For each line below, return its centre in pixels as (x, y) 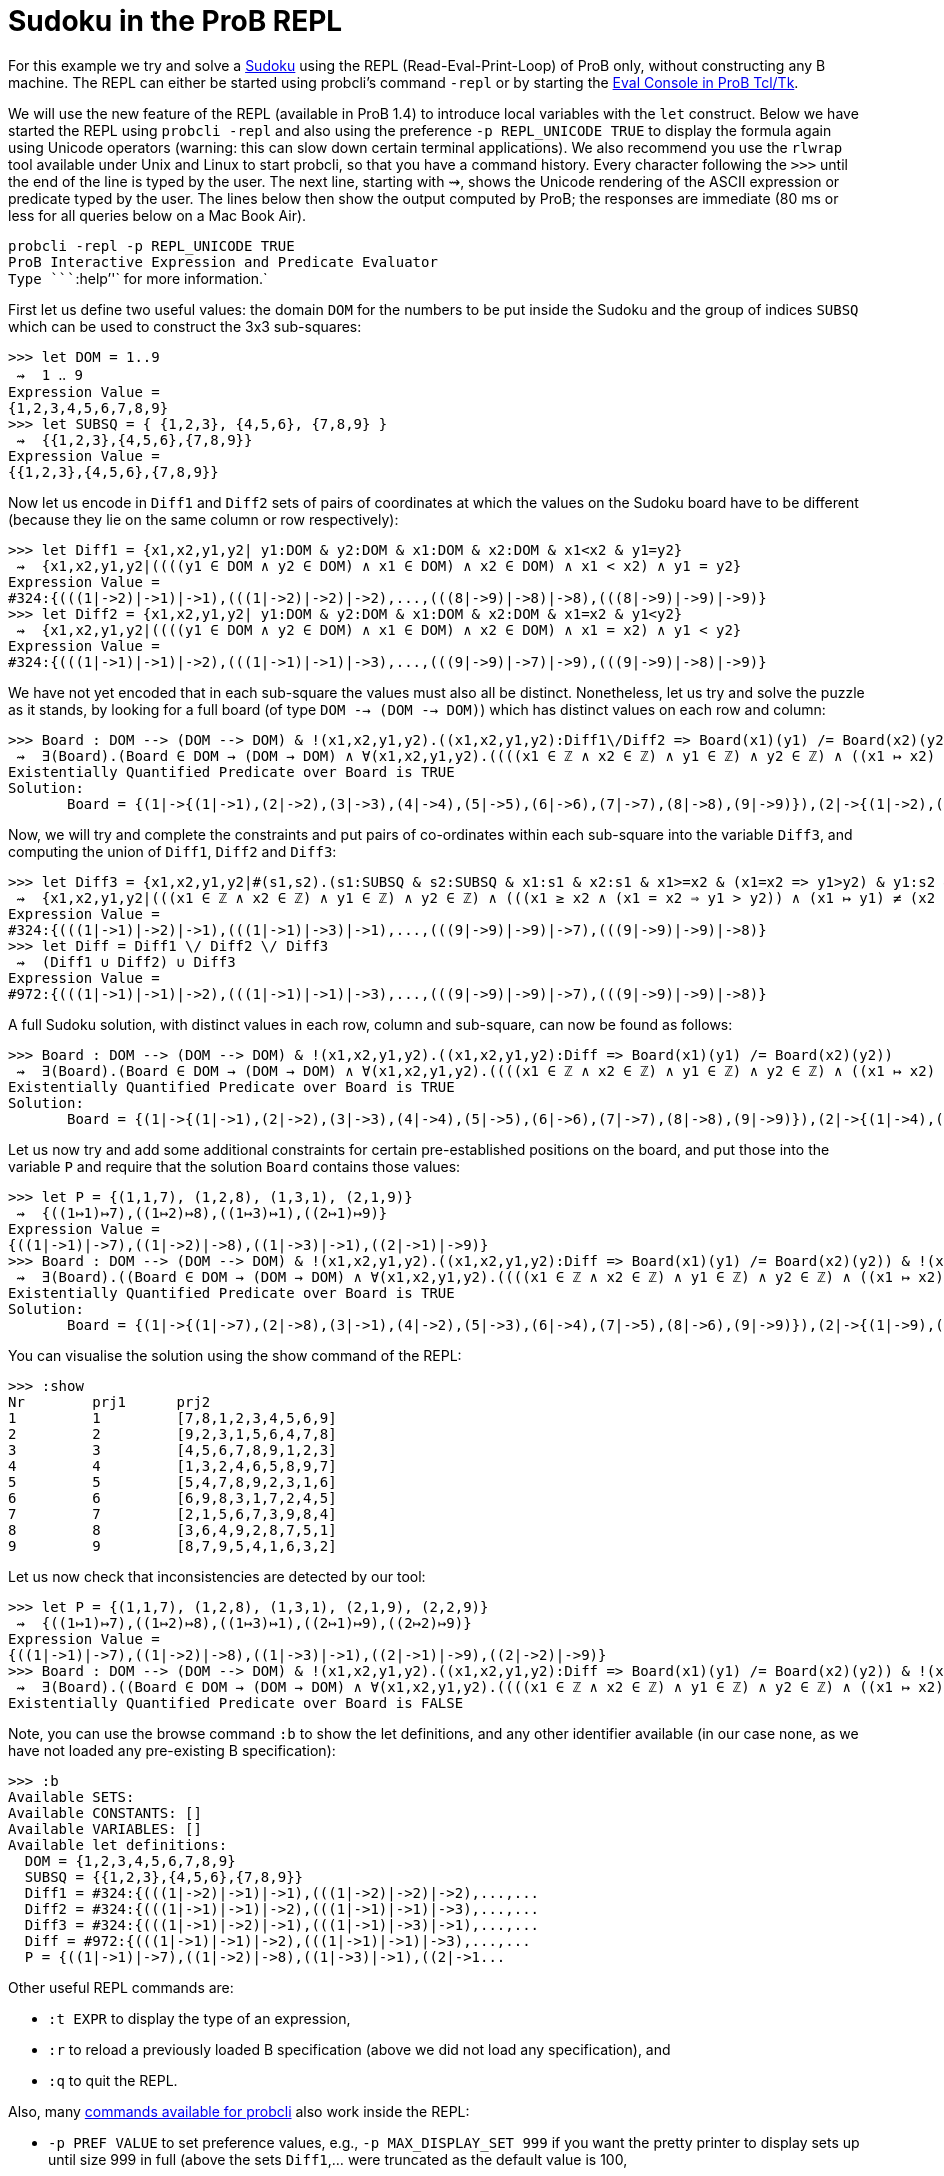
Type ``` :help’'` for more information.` (138, 278)
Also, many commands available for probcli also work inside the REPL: (239, 2111)
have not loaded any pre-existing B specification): (172, 1750)
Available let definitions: (118, 1844)
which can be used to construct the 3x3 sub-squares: (185, 326)
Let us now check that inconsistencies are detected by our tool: (217, 1576)
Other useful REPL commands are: (121, 1987)
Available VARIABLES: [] (105, 1828)
